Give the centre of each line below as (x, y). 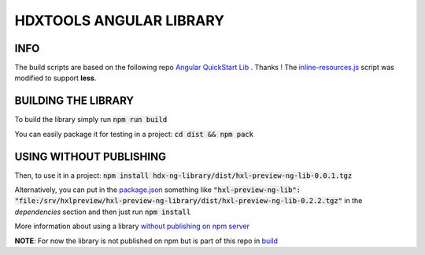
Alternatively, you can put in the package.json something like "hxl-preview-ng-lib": (158, 190)
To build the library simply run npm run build (91, 120)
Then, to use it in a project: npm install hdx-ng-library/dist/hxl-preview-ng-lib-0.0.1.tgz (183, 175)
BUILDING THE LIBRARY (74, 101)
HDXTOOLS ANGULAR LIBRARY (120, 20)
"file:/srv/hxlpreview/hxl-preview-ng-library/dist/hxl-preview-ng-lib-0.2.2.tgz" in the (188, 201)
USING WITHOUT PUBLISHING (91, 156)
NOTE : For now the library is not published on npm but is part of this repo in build (146, 241)
